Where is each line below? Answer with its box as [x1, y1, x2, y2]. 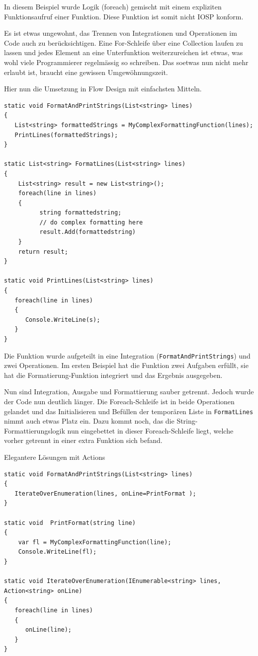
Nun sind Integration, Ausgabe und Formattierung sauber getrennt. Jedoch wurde [4, 386, 254, 397]
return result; [18, 248, 68, 255]
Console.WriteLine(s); [25, 316, 100, 323]
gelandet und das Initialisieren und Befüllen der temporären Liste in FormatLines [4, 406, 254, 416]
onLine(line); [25, 626, 72, 634]
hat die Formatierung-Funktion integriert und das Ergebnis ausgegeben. [4, 369, 223, 380]
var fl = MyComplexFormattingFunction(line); [18, 538, 172, 546]
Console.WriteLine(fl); [18, 548, 97, 556]
